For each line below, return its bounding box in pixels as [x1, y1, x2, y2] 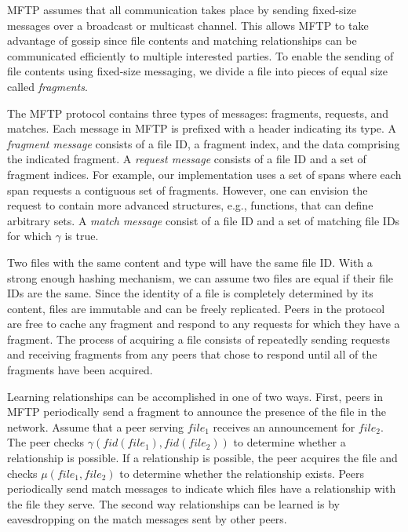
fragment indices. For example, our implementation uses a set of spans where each [7, 166, 402, 182]
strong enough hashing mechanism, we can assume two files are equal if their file [7, 269, 394, 286]
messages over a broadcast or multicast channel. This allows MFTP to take [7, 16, 369, 33]
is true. [64, 228, 99, 244]
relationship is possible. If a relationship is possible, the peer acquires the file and [7, 450, 398, 466]
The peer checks [7, 434, 85, 450]
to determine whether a [233, 434, 346, 450]
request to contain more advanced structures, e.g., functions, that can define [7, 197, 373, 213]
